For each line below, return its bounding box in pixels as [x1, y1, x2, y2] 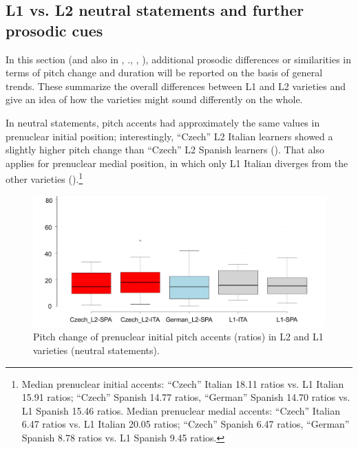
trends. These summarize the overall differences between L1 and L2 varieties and [6, 78, 346, 93]
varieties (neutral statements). [33, 343, 160, 358]
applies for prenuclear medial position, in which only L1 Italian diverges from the [6, 155, 348, 170]
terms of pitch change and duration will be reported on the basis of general [6, 65, 323, 80]
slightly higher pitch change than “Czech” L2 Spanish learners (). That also [6, 142, 325, 157]
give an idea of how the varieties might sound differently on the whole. [6, 92, 303, 107]
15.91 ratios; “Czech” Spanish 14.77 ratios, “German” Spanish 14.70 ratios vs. [21, 390, 350, 404]
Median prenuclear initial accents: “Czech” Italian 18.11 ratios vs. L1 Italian [21, 376, 344, 391]
